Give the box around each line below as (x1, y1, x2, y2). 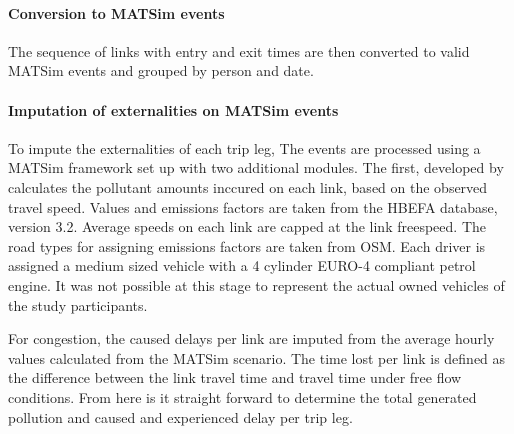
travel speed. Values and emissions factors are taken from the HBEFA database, (8, 196, 498, 217)
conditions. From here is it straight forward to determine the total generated (8, 386, 477, 407)
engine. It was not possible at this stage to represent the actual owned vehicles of (8, 274, 505, 295)
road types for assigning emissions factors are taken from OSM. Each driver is (8, 235, 486, 256)
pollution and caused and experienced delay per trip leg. (8, 406, 353, 427)
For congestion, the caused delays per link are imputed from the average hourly (8, 328, 495, 349)
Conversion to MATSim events (8, 2, 225, 23)
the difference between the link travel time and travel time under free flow (8, 367, 462, 388)
